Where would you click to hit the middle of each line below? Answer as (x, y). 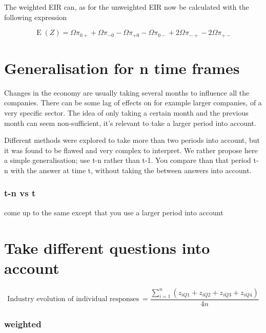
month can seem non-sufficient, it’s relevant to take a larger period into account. (130, 123)
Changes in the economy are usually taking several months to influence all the (127, 92)
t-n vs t (20, 193)
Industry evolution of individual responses (73, 299)
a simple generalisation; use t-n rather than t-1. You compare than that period (128, 160)
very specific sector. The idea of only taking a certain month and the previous (126, 112)
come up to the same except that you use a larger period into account (114, 212)
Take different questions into (107, 247)
